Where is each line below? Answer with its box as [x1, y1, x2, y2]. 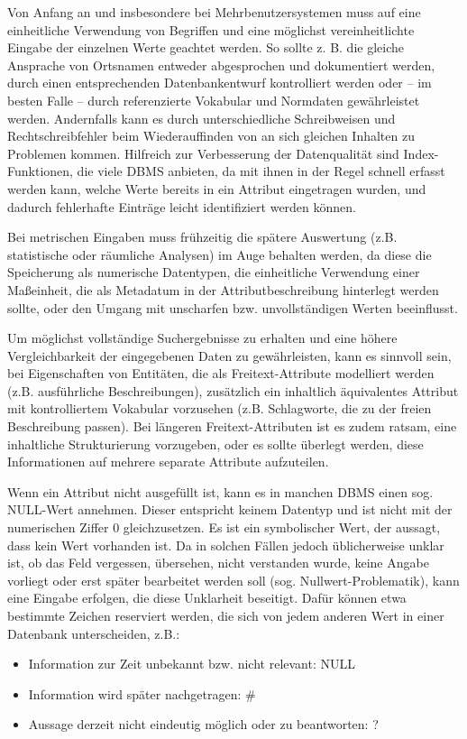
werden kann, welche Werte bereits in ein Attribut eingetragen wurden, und [7, 179, 426, 198]
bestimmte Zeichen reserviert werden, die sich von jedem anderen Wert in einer [7, 606, 444, 624]
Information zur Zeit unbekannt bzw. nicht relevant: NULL [28, 654, 355, 673]
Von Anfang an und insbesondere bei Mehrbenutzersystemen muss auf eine [7, 3, 421, 21]
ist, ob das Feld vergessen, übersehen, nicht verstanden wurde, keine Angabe [7, 553, 429, 572]
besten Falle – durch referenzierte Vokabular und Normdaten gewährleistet [7, 90, 420, 109]
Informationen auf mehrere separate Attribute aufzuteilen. [7, 452, 329, 471]
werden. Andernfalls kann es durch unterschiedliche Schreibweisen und [7, 108, 396, 127]
